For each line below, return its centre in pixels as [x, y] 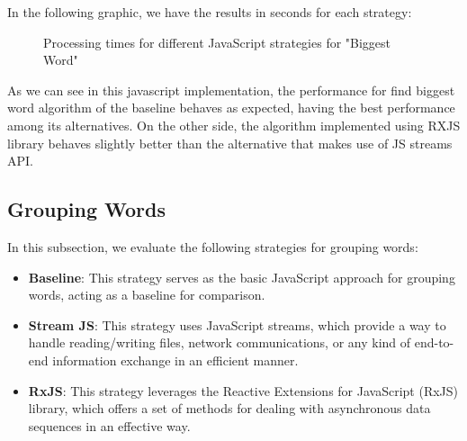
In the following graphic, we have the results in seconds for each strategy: [210, 12]
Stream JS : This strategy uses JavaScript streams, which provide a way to [237, 324]
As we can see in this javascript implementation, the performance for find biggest [231, 90]
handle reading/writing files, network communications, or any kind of [220, 342]
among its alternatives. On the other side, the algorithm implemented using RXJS [234, 125]
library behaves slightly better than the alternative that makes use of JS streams [230, 143]
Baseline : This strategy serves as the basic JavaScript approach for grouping [242, 277]
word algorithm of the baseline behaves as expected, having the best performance [231, 108]
